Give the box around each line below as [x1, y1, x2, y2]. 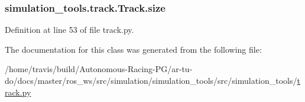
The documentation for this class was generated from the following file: [5, 43, 262, 55]
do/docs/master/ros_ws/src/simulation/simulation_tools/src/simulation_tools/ [5, 74, 297, 86]
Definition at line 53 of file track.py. [5, 23, 134, 36]
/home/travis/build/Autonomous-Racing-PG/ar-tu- [5, 63, 193, 75]
